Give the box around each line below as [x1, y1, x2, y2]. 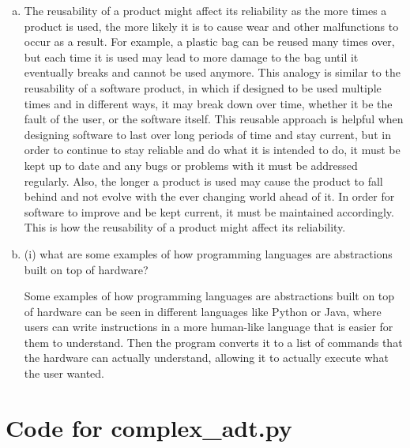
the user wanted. [24, 365, 105, 382]
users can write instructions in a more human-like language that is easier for [24, 318, 393, 335]
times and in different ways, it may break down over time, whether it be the [24, 95, 393, 111]
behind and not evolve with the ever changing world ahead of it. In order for [24, 188, 395, 205]
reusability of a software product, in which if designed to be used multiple [24, 79, 382, 96]
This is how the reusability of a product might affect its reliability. [24, 219, 346, 235]
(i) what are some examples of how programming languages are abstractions [24, 245, 393, 262]
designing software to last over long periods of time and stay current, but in [24, 126, 391, 142]
